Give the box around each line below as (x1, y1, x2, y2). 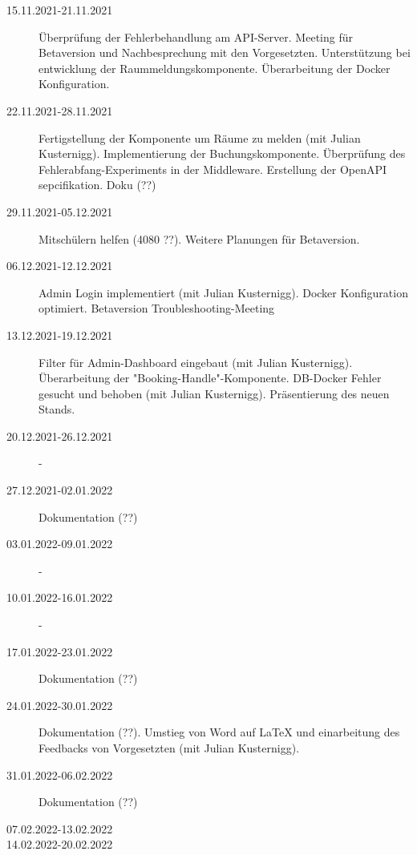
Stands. (38, 401, 75, 417)
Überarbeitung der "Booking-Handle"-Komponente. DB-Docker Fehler (38, 369, 382, 386)
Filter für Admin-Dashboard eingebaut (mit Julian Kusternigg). (38, 353, 353, 370)
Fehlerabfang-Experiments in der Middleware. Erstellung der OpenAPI (38, 160, 387, 177)
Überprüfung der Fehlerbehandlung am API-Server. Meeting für (38, 28, 353, 45)
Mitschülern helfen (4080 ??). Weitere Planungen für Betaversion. (38, 230, 360, 247)
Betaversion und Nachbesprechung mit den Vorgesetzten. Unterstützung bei (38, 44, 411, 61)
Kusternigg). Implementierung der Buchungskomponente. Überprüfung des (38, 145, 406, 162)
